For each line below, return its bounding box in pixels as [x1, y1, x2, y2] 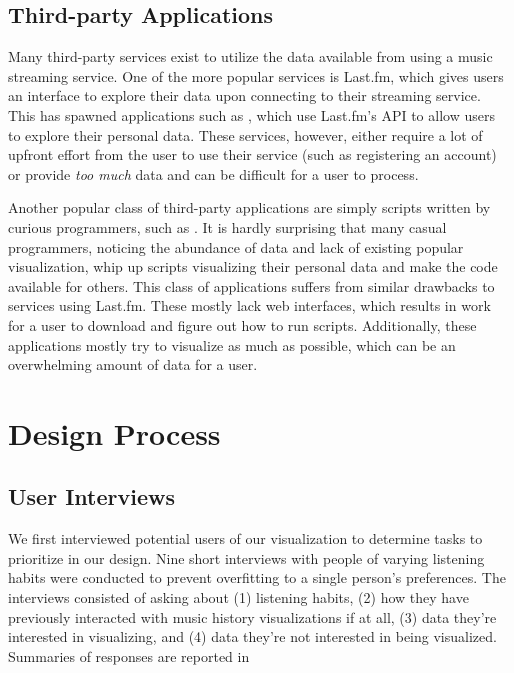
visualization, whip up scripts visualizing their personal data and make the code [8, 256, 498, 277]
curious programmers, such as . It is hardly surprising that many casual [8, 216, 447, 237]
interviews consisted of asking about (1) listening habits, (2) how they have [8, 587, 469, 608]
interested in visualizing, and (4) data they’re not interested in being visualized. [8, 626, 497, 647]
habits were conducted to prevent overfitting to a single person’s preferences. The [8, 567, 506, 588]
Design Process [8, 412, 221, 453]
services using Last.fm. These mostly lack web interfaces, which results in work [8, 295, 491, 316]
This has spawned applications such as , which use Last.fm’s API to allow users [8, 104, 495, 125]
